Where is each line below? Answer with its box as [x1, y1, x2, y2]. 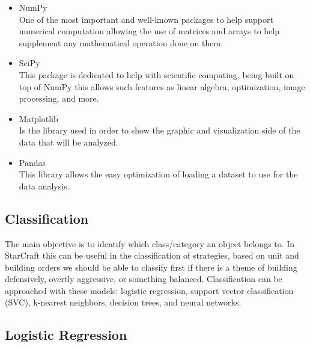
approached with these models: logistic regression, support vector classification [5, 284, 294, 296]
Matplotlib [19, 112, 58, 124]
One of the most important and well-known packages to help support [19, 13, 273, 25]
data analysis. [19, 179, 70, 192]
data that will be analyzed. [19, 135, 118, 148]
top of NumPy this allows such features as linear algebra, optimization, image [19, 80, 305, 93]
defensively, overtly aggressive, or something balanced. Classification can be [5, 272, 282, 285]
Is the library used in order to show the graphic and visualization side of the [19, 124, 300, 137]
